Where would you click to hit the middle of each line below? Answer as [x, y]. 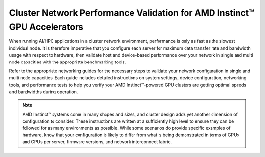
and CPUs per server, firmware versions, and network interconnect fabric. [97, 142]
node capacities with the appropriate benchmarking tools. [67, 62]
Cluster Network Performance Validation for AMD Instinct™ [132, 13]
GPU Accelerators [46, 27]
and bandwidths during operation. [43, 92]
